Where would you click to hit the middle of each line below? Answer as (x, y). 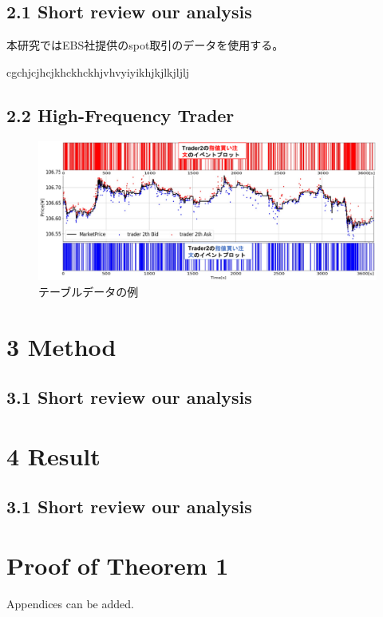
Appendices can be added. (70, 603)
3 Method (61, 346)
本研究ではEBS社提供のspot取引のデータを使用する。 (145, 45)
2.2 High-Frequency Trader (120, 115)
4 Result (53, 455)
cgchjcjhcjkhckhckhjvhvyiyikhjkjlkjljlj (98, 71)
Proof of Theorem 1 (118, 566)
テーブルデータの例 (89, 291)
